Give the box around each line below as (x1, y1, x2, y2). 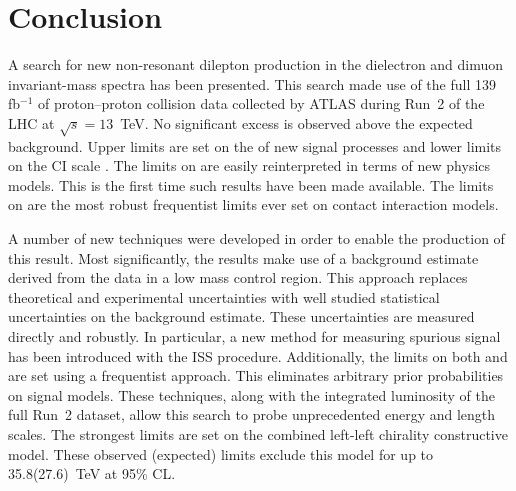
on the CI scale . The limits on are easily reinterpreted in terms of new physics (8, 155, 491, 176)
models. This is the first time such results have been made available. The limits (8, 174, 494, 195)
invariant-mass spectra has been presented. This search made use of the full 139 (8, 73, 496, 94)
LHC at (8, 112, 55, 133)
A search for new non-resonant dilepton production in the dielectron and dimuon (8, 54, 504, 75)
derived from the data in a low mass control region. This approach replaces (8, 267, 468, 288)
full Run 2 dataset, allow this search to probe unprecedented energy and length (8, 404, 496, 425)
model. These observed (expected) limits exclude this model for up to (8, 443, 434, 464)
